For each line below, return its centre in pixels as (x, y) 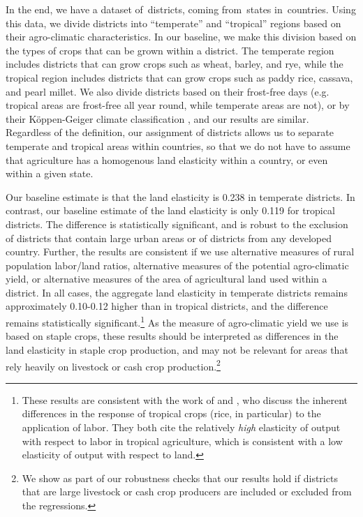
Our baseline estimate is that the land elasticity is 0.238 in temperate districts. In (180, 196)
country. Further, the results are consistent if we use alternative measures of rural (180, 252)
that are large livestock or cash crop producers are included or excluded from (187, 492)
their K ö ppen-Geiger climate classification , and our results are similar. (157, 118)
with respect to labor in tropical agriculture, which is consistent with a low (182, 441)
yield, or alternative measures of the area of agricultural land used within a (166, 279)
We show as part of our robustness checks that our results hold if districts (180, 478)
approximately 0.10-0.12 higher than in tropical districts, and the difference (167, 306)
